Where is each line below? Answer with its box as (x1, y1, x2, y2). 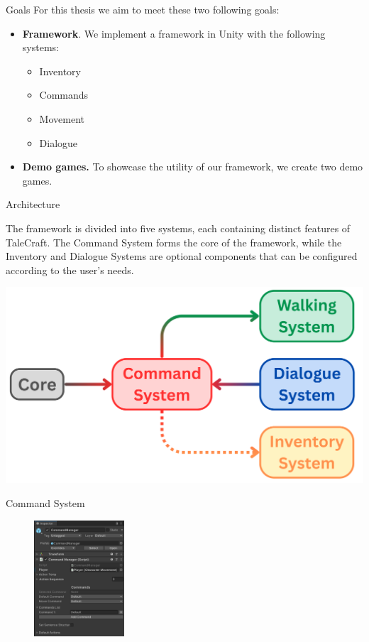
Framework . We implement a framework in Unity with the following (22, 26, 326, 40)
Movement (39, 111, 84, 126)
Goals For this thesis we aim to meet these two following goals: (6, 2, 280, 16)
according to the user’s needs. (6, 262, 134, 277)
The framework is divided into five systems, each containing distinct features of (6, 220, 351, 235)
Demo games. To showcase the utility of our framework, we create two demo (22, 159, 363, 174)
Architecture (6, 197, 60, 212)
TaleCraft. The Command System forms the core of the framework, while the (6, 234, 342, 249)
